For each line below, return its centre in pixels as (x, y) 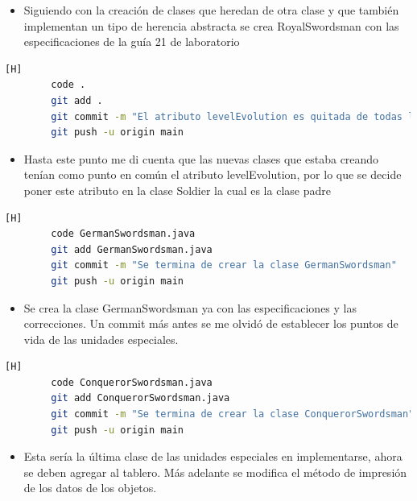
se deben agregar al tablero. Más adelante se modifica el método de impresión (215, 472)
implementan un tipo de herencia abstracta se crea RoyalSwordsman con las (211, 25)
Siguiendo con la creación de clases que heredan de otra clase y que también (211, 10)
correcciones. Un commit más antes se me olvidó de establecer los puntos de (211, 323)
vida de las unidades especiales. (101, 339)
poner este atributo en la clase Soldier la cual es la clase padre (177, 190)
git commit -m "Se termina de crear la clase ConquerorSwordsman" (233, 414)
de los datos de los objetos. (90, 488)
